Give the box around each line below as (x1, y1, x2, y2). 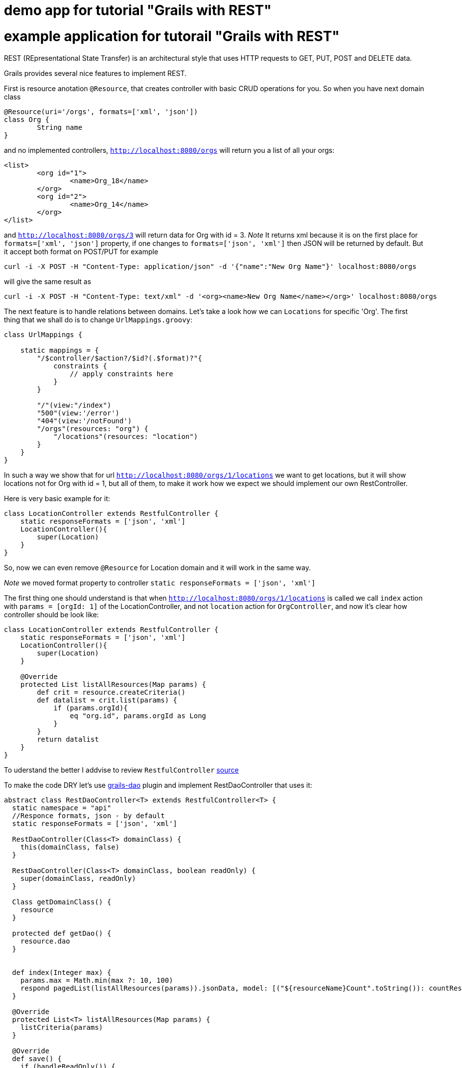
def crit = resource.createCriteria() (37, 688, 185, 696)
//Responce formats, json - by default (12, 811, 165, 820)
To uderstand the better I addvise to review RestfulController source (4, 765, 239, 774)
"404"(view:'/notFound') (37, 416, 132, 425)
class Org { (4, 115, 49, 123)
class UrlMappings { (4, 330, 83, 339)
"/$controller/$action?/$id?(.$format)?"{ (37, 354, 202, 362)
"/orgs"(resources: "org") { (37, 424, 149, 433)
